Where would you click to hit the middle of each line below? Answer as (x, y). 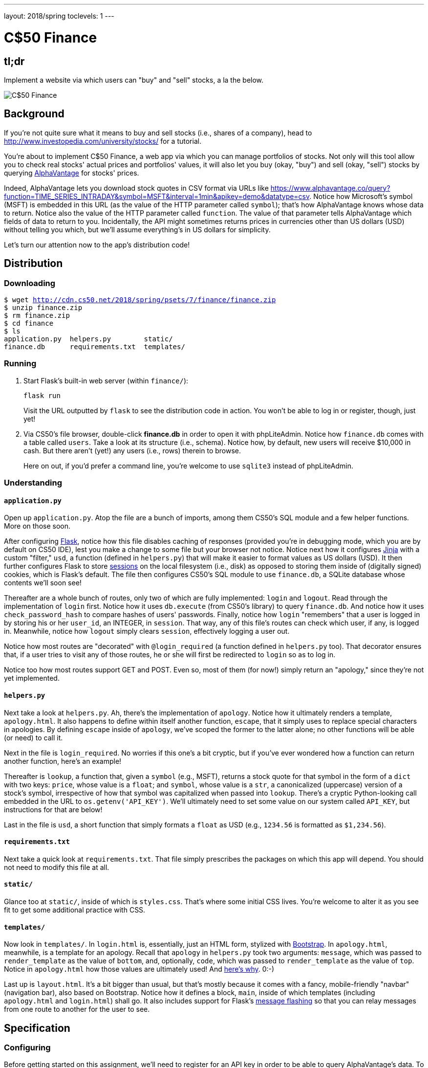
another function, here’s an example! (63, 761)
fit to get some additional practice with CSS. (75, 910)
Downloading (30, 283)
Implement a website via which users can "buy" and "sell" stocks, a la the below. (134, 80)
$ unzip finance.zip (43, 307)
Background (34, 114)
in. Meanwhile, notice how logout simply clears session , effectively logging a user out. (147, 631)
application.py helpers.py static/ (88, 339)
